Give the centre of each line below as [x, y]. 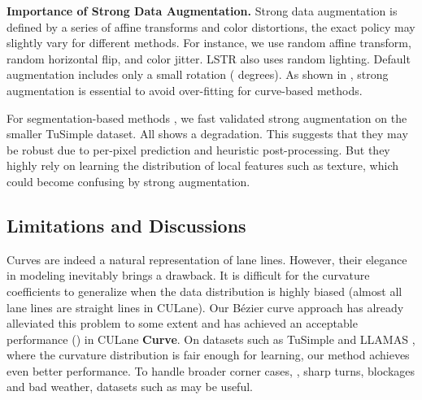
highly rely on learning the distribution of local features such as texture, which [202, 165]
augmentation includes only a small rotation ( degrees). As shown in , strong [198, 74]
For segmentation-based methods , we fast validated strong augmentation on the [207, 117]
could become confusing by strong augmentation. [128, 181]
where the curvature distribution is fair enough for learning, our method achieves [208, 355]
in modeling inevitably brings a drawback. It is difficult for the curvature [188, 275]
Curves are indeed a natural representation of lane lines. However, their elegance [207, 259]
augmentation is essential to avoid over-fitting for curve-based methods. [185, 90]
